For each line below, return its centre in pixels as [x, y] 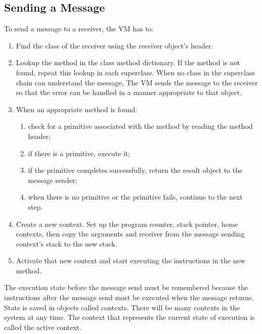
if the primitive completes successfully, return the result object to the [135, 170]
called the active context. [43, 327]
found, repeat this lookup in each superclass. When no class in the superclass [135, 72]
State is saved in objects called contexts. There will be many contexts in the [122, 307]
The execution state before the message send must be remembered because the [126, 287]
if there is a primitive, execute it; [79, 153]
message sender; [53, 180]
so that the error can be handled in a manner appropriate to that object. [129, 92]
